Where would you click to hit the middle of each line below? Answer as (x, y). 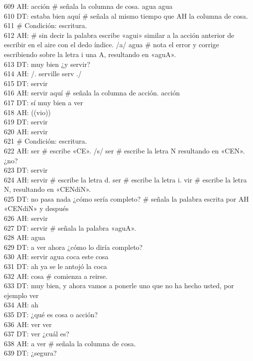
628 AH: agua (25, 237)
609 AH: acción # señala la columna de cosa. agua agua (88, 6)
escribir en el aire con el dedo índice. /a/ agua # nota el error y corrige (112, 45)
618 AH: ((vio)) (28, 112)
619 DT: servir (26, 122)
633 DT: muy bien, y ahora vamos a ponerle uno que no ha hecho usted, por (119, 286)
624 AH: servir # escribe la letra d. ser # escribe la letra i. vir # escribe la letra (126, 179)
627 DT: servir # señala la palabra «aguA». (70, 227)
